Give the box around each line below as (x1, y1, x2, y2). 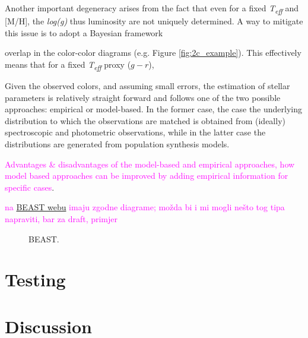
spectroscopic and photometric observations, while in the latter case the (5, 126, 266, 138)
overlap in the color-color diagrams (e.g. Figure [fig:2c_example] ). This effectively (5, 46, 301, 59)
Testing (5, 267, 66, 292)
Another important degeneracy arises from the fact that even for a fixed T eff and (5, 2, 299, 15)
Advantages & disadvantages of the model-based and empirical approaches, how (5, 157, 295, 170)
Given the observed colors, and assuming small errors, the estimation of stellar (5, 80, 290, 92)
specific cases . (5, 181, 55, 193)
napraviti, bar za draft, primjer (5, 212, 118, 225)
